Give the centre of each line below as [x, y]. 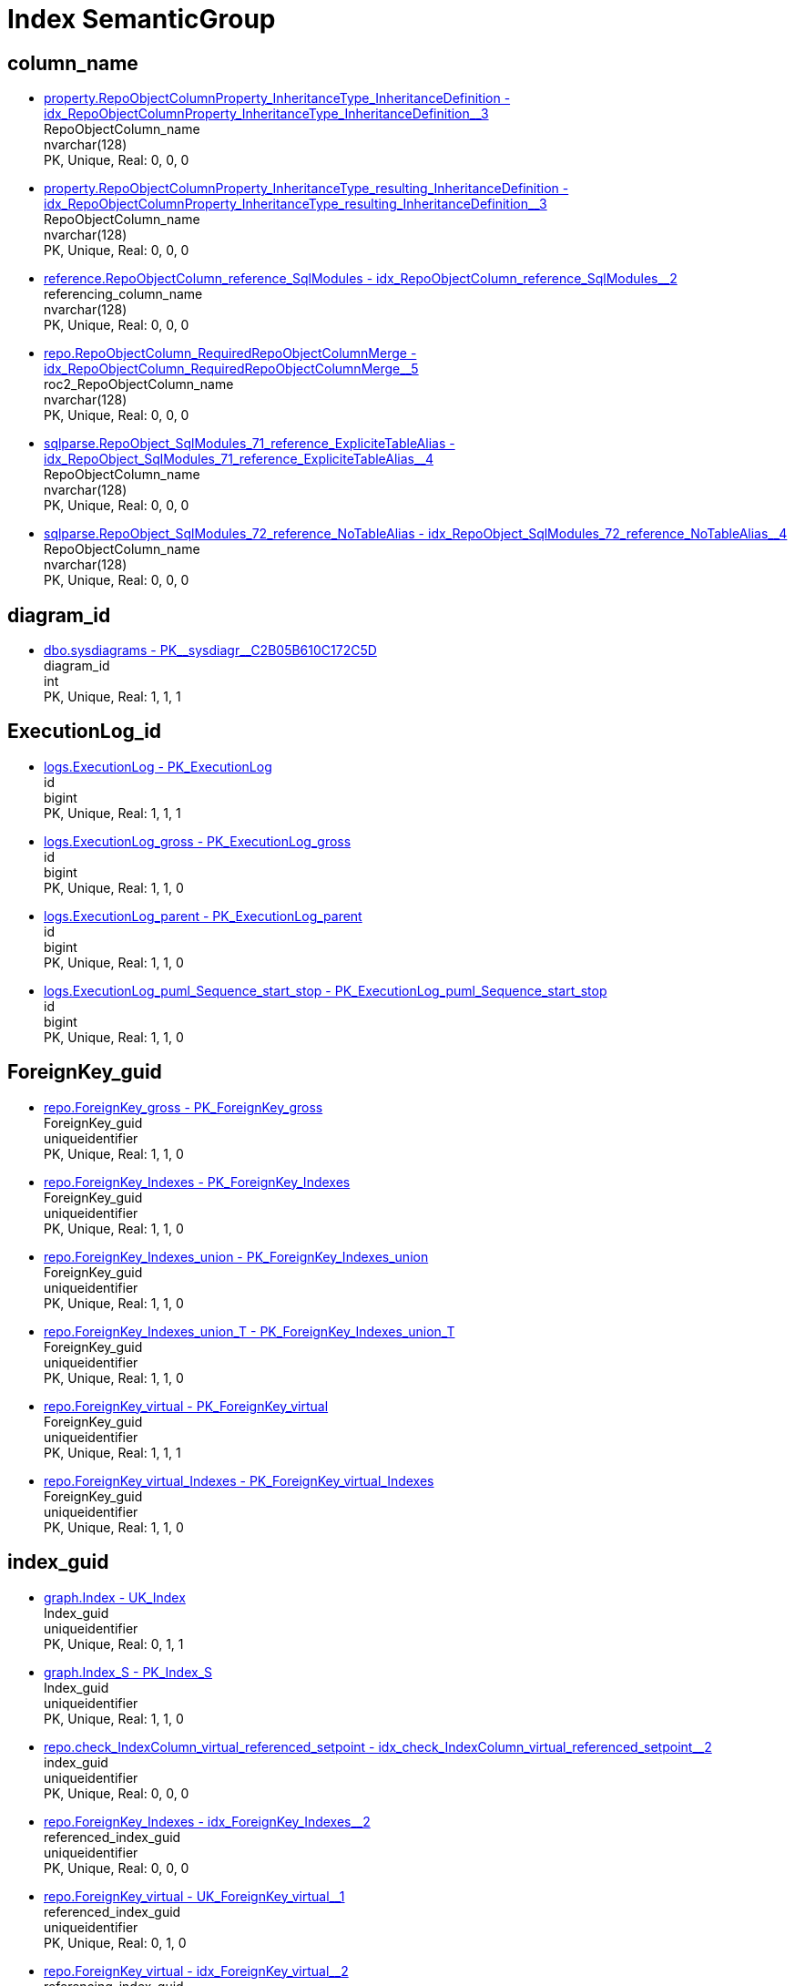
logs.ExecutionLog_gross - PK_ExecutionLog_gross [198, 841]
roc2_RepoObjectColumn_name [139, 384]
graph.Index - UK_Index [115, 1597]
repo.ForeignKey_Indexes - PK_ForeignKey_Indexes [197, 1182]
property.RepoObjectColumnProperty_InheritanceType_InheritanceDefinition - [277, 98]
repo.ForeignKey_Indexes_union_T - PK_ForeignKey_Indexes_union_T [250, 1331]
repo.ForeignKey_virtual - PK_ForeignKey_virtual [186, 1406]
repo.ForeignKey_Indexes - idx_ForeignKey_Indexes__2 [207, 1821]
